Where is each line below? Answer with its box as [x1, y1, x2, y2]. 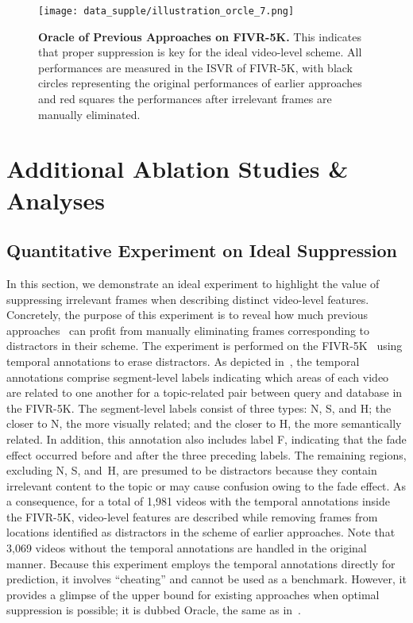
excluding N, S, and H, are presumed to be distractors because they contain [6, 462, 377, 479]
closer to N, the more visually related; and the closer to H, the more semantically [6, 415, 402, 432]
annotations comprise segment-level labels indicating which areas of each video [6, 368, 389, 385]
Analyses [6, 183, 105, 216]
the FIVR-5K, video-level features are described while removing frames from [6, 508, 378, 525]
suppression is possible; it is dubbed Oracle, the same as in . [6, 602, 301, 618]
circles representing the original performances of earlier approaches [38, 75, 362, 91]
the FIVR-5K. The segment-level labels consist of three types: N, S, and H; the [6, 399, 392, 416]
